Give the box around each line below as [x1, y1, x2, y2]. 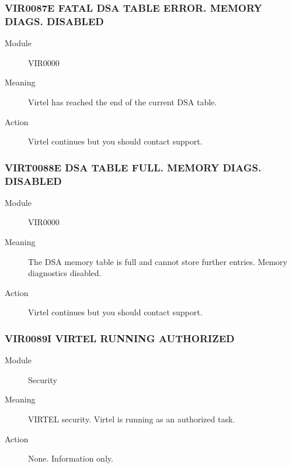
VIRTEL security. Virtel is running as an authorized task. [28, 413, 235, 425]
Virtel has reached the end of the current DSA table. [28, 95, 217, 108]
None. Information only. [28, 452, 113, 464]
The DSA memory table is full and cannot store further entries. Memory [28, 255, 287, 267]
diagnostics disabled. [28, 267, 102, 279]
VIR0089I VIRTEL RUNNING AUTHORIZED [5, 331, 235, 345]
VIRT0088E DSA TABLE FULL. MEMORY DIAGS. [5, 160, 262, 174]
